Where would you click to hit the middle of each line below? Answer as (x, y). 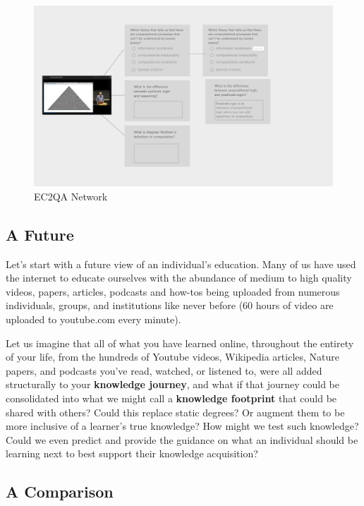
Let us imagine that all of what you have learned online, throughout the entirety (180, 343)
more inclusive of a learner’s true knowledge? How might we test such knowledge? (182, 426)
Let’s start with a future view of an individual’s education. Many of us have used (181, 264)
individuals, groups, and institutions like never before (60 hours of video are (170, 305)
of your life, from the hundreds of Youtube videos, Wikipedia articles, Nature (172, 357)
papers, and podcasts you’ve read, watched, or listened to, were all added (164, 370)
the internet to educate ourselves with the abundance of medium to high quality (179, 278)
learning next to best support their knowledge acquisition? (132, 453)
